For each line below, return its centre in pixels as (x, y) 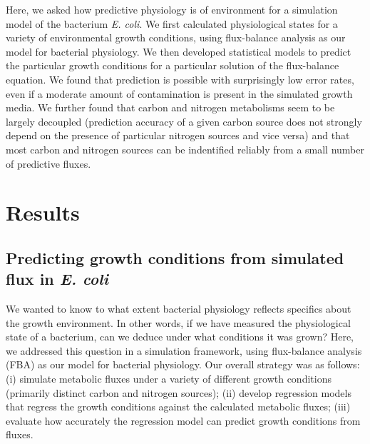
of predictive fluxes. (48, 163)
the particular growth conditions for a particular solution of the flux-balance (173, 65)
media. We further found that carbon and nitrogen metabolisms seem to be (170, 107)
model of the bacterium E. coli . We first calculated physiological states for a (172, 23)
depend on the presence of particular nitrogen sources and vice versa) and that (178, 135)
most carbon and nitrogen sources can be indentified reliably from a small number (185, 149)
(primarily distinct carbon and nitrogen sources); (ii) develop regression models (179, 392)
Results (43, 212)
